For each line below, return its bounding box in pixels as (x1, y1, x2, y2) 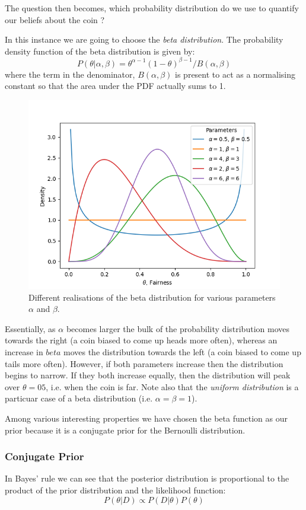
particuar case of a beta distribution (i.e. (5, 392, 153, 404)
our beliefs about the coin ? (5, 13, 105, 26)
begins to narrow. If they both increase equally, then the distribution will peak (5, 369, 291, 381)
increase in (5, 346, 43, 358)
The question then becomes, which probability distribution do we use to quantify (5, 2, 299, 14)
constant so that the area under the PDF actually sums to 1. (5, 79, 226, 92)
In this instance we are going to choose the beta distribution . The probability (5, 33, 283, 46)
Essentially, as (5, 322, 56, 334)
